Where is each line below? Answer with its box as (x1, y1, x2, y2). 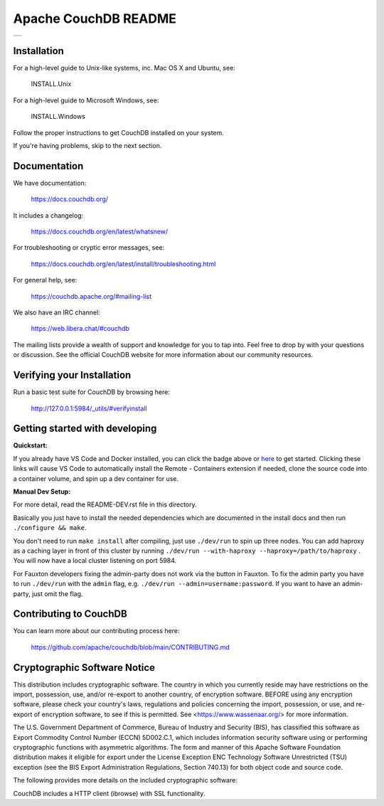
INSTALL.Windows (31, 112, 85, 121)
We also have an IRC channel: (13, 308, 101, 317)
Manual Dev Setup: (13, 487, 71, 496)
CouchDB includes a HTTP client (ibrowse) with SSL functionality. (13, 789, 206, 797)
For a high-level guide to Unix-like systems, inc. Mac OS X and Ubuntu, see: (13, 64, 236, 73)
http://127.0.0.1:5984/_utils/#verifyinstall (31, 404, 147, 413)
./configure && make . (13, 524, 87, 532)
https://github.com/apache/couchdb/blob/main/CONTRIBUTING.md (31, 642, 230, 651)
